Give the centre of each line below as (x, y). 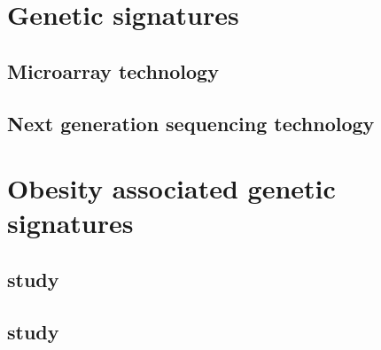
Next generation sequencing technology (191, 123)
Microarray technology (113, 70)
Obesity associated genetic (171, 188)
